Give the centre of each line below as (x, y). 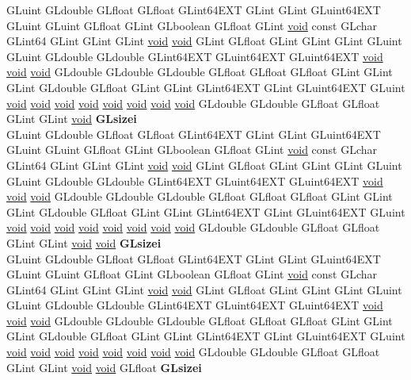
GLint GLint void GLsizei (72, 119)
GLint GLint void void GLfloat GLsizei (104, 367)
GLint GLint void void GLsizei (84, 242)
